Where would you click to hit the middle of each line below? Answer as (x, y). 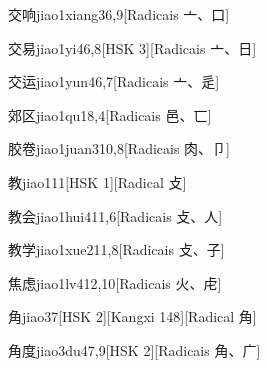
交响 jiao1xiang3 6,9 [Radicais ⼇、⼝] (119, 14)
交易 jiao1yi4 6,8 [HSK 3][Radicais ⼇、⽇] (132, 47)
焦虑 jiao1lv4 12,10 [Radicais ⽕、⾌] (115, 282)
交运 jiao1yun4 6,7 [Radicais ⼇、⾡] (114, 81)
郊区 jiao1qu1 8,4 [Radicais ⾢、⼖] (110, 114)
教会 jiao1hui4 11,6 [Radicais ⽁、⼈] (115, 215)
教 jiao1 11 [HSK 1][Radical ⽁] (97, 181)
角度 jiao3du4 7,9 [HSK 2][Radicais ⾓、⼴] (134, 349)
